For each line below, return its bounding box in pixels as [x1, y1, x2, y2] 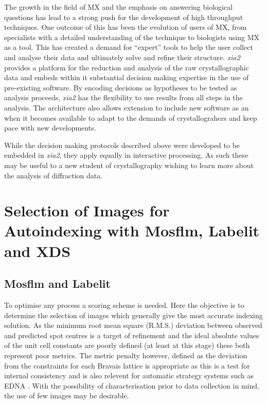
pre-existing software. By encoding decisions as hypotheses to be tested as [4, 82, 237, 93]
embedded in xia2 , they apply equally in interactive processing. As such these [4, 150, 248, 160]
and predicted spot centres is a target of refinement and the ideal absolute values [4, 329, 259, 340]
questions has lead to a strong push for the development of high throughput [4, 11, 243, 22]
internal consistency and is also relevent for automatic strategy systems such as [4, 370, 254, 381]
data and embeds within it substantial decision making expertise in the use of [4, 72, 249, 83]
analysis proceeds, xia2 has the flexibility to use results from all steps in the [4, 92, 243, 103]
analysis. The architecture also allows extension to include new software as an [4, 102, 249, 113]
